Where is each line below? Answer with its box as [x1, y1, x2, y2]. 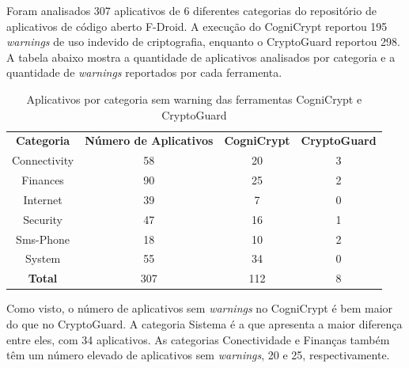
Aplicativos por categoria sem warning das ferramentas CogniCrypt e [26, 90, 362, 107]
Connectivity [12, 152, 74, 169]
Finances [21, 172, 64, 188]
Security [23, 211, 62, 227]
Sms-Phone [16, 230, 70, 247]
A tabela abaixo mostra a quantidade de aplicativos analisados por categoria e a [6, 48, 396, 65]
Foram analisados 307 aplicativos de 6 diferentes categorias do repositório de [6, 2, 377, 18]
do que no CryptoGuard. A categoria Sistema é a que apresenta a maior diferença [6, 316, 403, 332]
